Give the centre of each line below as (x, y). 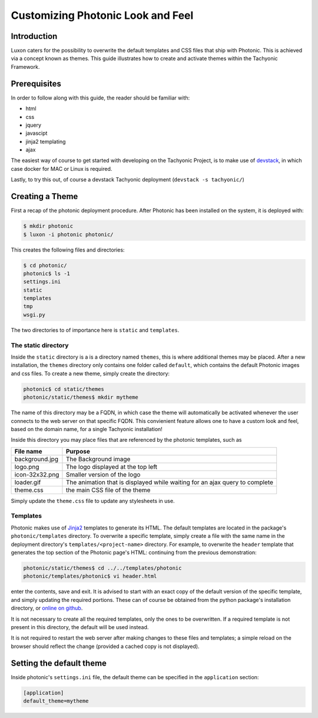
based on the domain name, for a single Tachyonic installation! (87, 429)
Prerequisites (36, 83)
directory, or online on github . (47, 608)
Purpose (78, 451)
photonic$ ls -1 (47, 273)
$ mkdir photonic (48, 226)
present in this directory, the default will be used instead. (80, 627)
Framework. (25, 67)
